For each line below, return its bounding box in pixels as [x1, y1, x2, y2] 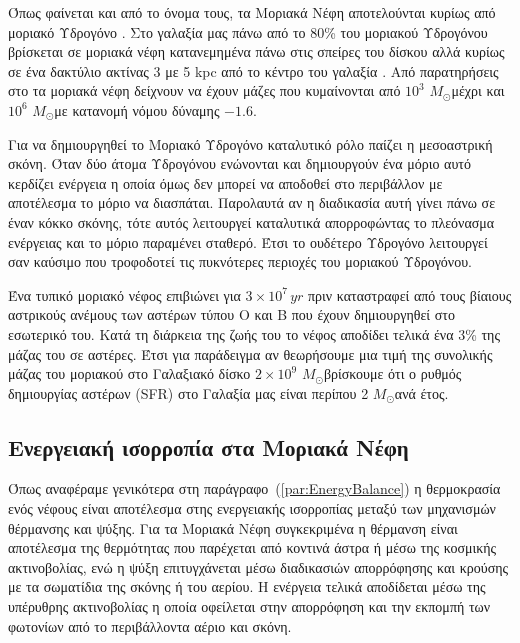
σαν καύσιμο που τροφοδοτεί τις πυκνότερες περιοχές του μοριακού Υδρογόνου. [8, 251, 472, 272]
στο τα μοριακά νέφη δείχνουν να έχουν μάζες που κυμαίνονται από [8, 80, 401, 101]
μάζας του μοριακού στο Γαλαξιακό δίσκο [8, 363, 251, 384]
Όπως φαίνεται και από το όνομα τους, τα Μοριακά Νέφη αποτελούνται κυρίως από [8, 2, 496, 22]
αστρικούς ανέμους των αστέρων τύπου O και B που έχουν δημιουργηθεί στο [8, 304, 455, 325]
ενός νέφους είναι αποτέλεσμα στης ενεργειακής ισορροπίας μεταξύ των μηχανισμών [8, 498, 496, 519]
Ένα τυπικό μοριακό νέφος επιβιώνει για [8, 284, 241, 305]
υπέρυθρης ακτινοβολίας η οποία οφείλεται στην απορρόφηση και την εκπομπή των [8, 596, 491, 617]
